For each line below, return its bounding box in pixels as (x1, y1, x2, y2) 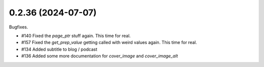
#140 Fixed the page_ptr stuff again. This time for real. (21, 33, 131, 39)
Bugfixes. (9, 24, 28, 30)
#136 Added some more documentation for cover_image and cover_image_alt (21, 53, 178, 59)
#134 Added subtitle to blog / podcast (21, 46, 98, 52)
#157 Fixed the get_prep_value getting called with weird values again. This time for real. (21, 40, 198, 45)
